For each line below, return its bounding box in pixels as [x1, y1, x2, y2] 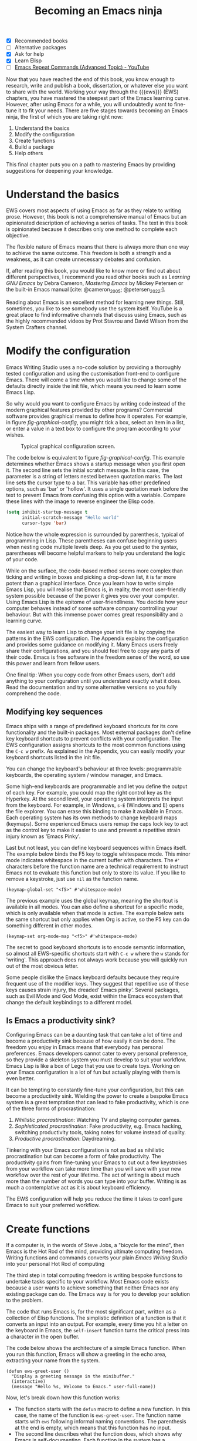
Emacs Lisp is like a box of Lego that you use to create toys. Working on [6, 1063, 180, 1070]
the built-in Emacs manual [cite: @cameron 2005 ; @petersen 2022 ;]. [6, 286, 166, 294]
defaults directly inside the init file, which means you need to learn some [6, 383, 181, 390]
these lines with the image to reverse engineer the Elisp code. [6, 498, 155, 505]
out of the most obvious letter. [6, 962, 79, 969]
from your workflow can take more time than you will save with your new [6, 1165, 182, 1172]
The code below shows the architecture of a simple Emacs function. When [6, 1345, 186, 1352]
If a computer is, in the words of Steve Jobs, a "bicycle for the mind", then [6, 1242, 185, 1249]
